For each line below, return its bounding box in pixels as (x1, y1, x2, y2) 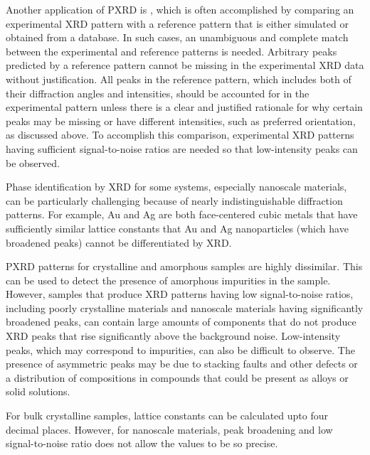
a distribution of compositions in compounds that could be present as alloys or (6, 370, 349, 385)
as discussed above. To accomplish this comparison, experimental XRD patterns (6, 127, 354, 142)
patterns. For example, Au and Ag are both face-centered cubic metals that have (6, 207, 358, 222)
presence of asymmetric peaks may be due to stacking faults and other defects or (6, 356, 358, 371)
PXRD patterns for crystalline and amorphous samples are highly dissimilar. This (6, 259, 363, 274)
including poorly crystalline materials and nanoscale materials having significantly (6, 300, 364, 315)
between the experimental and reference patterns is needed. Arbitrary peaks (6, 43, 337, 58)
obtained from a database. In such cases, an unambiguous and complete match (6, 30, 349, 45)
